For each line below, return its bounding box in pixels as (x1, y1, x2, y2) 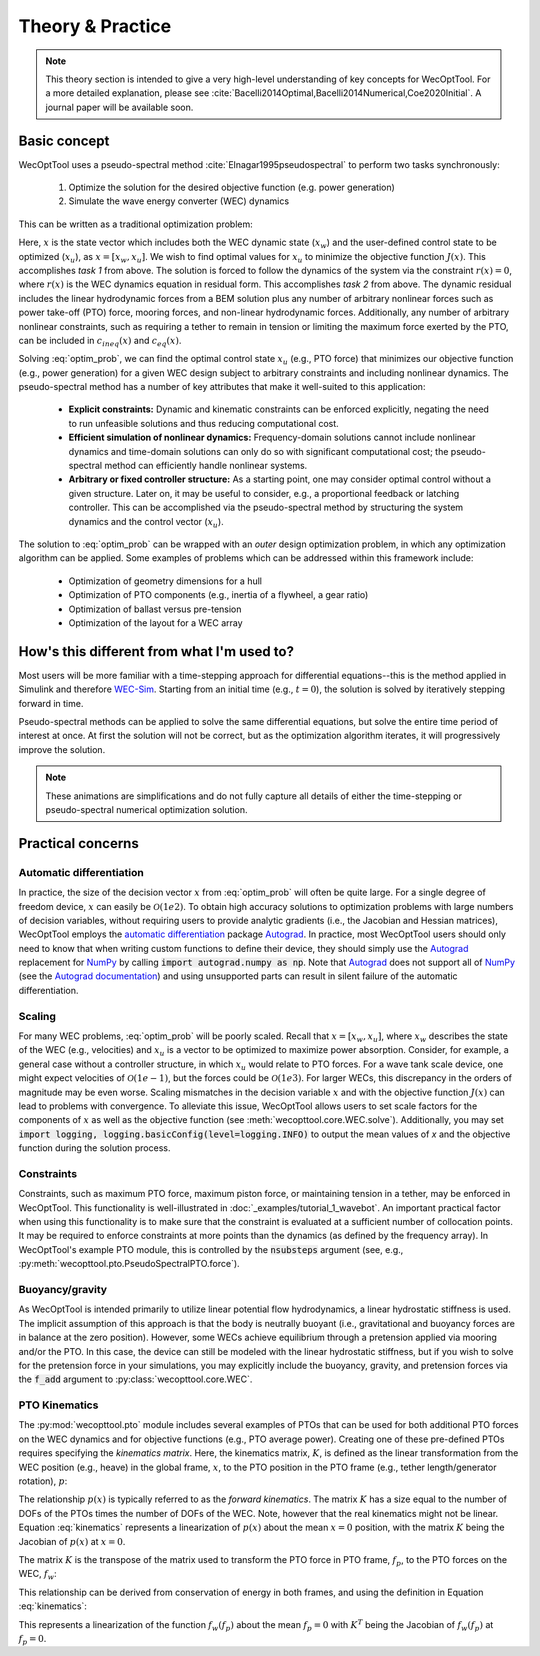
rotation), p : (18, 1475, 68, 1487)
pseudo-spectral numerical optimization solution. (45, 803, 248, 815)
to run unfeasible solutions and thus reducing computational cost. (68, 417, 339, 429)
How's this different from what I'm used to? (18, 643, 295, 660)
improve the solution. (18, 743, 106, 755)
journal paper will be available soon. (45, 101, 194, 113)
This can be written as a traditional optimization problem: (18, 218, 254, 230)
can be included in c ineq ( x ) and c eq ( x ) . (18, 334, 182, 349)
